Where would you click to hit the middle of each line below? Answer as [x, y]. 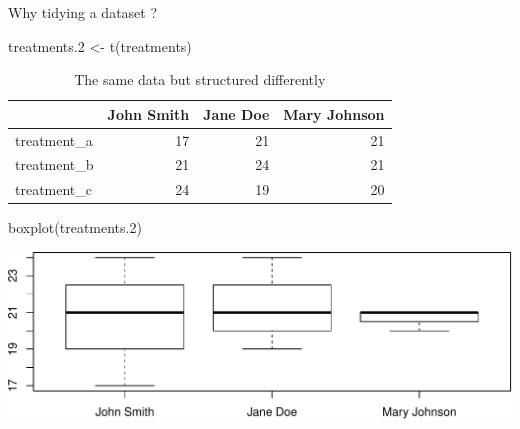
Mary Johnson [334, 113]
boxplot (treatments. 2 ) [75, 227]
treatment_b [54, 164]
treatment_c [54, 189]
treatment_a [54, 139]
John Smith [148, 113]
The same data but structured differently [200, 79]
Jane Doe [236, 113]
